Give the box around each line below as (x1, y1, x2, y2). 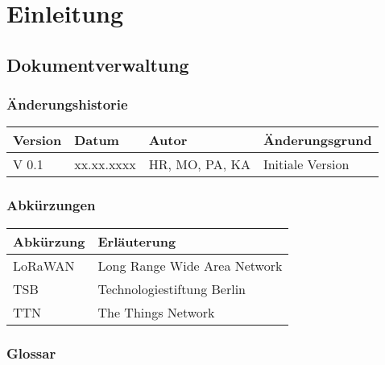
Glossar (6, 342, 56, 363)
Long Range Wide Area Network (97, 255, 283, 275)
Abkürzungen (6, 195, 96, 215)
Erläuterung (97, 231, 176, 251)
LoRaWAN (13, 255, 75, 275)
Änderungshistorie (6, 94, 128, 114)
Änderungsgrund (263, 131, 372, 150)
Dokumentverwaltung (6, 52, 189, 77)
